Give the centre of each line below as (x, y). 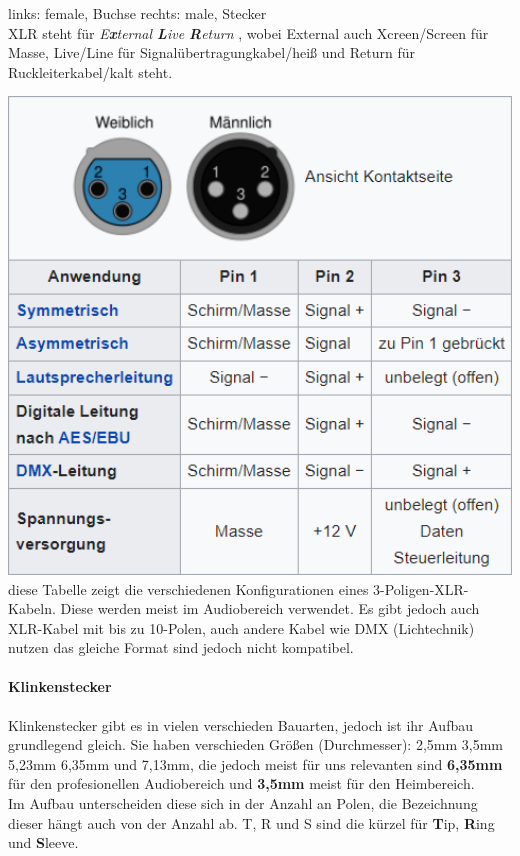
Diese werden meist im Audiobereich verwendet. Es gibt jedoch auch (270, 608)
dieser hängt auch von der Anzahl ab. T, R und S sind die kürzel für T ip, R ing (251, 822)
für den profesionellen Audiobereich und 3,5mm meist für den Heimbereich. (241, 783)
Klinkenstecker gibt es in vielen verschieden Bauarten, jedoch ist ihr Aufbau (240, 724)
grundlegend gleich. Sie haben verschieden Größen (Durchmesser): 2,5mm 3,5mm (255, 744)
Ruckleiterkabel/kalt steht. (90, 71)
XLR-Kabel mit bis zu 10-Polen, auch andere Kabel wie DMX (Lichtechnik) (241, 627)
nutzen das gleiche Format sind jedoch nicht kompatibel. (181, 647)
